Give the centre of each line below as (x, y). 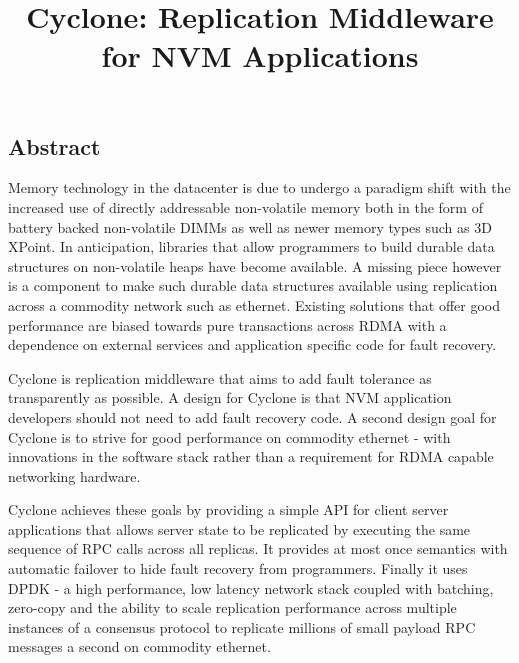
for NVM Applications (260, 55)
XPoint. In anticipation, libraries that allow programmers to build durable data (251, 246)
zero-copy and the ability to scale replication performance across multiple (232, 607)
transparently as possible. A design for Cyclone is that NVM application (230, 397)
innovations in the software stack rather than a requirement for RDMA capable (251, 456)
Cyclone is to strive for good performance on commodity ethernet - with (229, 436)
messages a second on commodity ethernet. (139, 646)
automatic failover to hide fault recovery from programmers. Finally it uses (238, 568)
